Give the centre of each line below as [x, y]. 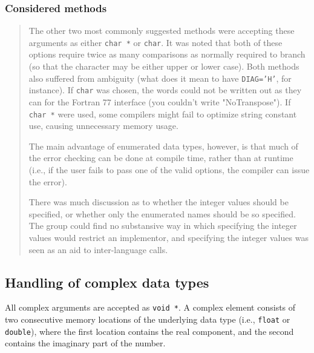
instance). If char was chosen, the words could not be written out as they [165, 90]
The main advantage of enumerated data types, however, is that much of [163, 146]
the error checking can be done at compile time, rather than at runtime [161, 158]
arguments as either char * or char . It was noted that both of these [155, 42]
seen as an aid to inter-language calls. [98, 249]
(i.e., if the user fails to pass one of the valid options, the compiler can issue [169, 170]
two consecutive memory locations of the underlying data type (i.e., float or [148, 319]
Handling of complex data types [107, 282]
